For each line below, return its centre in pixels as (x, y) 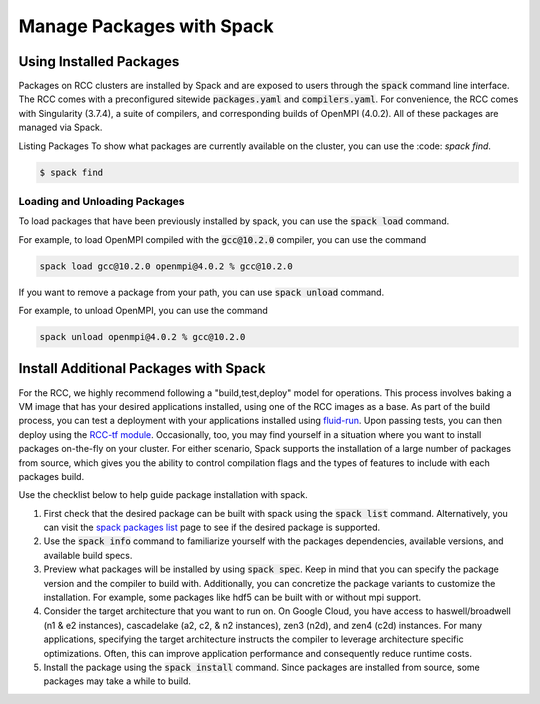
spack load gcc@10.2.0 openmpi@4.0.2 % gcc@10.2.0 (166, 266)
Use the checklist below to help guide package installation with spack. (163, 495)
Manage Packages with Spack (146, 26)
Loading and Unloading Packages (101, 201)
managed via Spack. (60, 127)
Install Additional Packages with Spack (142, 368)
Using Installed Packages (99, 61)
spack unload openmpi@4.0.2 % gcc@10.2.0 (142, 337)
